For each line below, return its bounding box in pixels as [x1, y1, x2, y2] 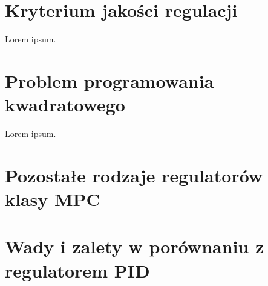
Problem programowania [5, 68, 214, 93]
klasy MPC [5, 187, 100, 211]
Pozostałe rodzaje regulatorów [5, 162, 263, 187]
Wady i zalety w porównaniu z [5, 234, 264, 259]
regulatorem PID [5, 258, 150, 282]
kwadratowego [5, 92, 125, 117]
